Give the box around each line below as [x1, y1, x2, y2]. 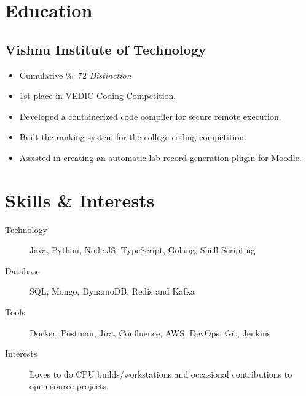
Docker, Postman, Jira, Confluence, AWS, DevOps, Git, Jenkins [29, 326, 271, 339]
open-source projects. [29, 379, 109, 392]
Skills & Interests [5, 187, 155, 212]
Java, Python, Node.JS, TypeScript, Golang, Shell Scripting [29, 244, 256, 256]
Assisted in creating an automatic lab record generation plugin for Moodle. [19, 151, 302, 164]
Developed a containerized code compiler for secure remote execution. [19, 109, 281, 122]
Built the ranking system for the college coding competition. [19, 130, 246, 143]
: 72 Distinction [73, 68, 131, 81]
